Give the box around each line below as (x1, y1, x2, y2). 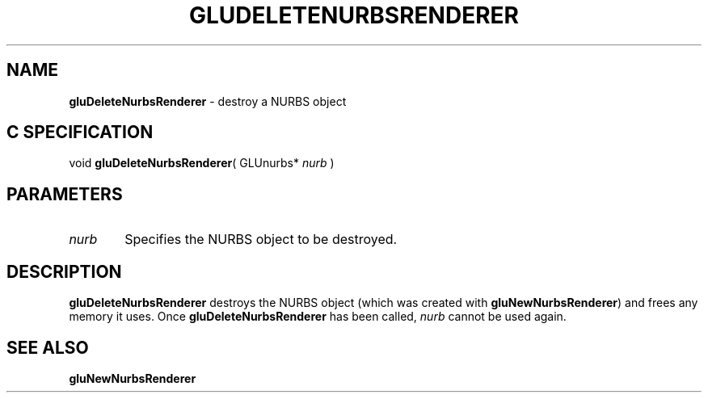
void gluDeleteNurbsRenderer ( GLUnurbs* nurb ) (69, 156, 335, 170)
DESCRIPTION (6, 261, 122, 282)
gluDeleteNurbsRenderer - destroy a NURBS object (69, 94, 347, 108)
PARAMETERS (6, 183, 123, 204)
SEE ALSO (6, 337, 89, 358)
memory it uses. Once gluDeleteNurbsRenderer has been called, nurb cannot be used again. (69, 309, 567, 324)
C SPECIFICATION (6, 122, 154, 143)
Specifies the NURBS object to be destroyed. (124, 231, 398, 248)
